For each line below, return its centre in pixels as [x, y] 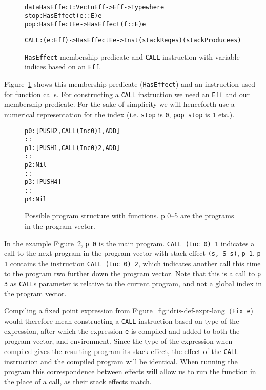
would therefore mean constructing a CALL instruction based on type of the [122, 321]
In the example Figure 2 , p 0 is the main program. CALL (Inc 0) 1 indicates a [129, 243]
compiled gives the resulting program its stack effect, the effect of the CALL [121, 351]
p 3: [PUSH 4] [43, 182]
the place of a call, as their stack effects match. [78, 381]
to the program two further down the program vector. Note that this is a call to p [133, 273]
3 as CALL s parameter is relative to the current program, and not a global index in [133, 283]
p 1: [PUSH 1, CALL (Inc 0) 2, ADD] [73, 148]
